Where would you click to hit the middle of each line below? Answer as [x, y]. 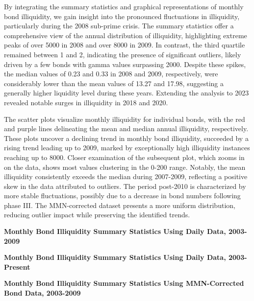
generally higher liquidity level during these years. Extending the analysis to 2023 [127, 93]
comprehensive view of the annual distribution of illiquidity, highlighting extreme [126, 35]
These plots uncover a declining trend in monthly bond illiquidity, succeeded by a [126, 138]
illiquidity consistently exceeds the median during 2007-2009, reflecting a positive [126, 176]
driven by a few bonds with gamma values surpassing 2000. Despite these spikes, [125, 64]
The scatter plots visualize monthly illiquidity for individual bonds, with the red [125, 119]
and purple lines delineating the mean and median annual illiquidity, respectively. [126, 128]
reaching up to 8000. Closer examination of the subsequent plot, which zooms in [124, 157]
